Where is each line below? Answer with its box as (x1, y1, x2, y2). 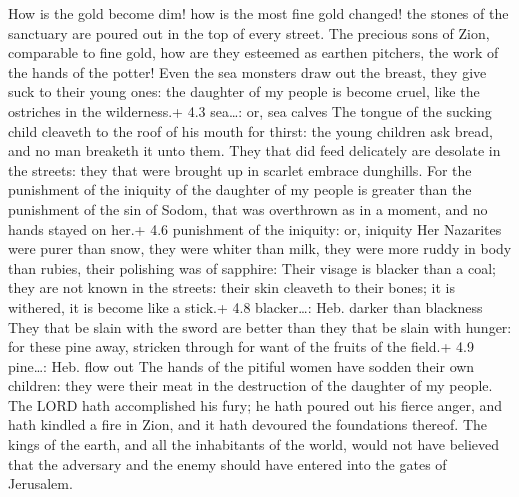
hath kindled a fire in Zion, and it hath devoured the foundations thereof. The (8, 414, 487, 435)
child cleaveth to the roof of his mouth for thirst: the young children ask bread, (8, 120, 494, 141)
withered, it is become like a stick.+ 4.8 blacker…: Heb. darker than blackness (8, 296, 483, 317)
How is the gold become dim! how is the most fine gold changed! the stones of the (8, 3, 509, 23)
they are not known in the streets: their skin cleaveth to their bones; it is (8, 277, 455, 298)
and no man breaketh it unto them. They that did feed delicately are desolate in (8, 140, 501, 161)
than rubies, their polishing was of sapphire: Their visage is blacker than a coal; (8, 257, 496, 278)
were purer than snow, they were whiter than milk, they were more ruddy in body (8, 238, 512, 259)
